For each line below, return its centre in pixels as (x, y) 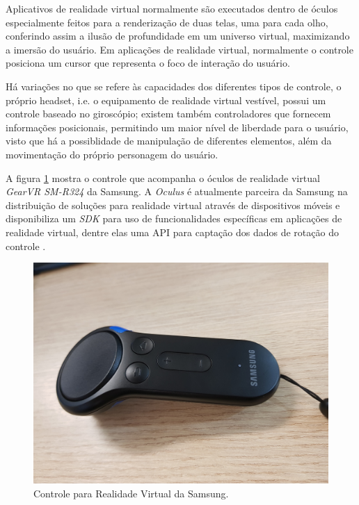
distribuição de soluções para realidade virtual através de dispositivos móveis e (173, 205)
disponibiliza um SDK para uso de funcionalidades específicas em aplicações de (174, 218)
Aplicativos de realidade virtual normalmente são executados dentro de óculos (172, 8)
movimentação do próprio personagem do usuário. (112, 154)
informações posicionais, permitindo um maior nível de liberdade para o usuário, (177, 127)
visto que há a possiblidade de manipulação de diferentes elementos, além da (169, 141)
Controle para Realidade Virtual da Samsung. (131, 493)
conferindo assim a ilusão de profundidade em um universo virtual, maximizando (178, 36)
